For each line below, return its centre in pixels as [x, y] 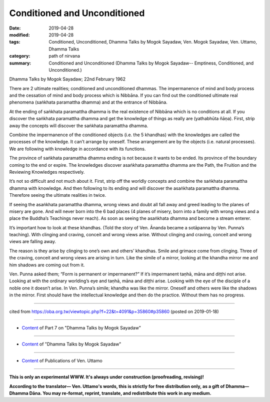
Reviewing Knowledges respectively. [47, 172]
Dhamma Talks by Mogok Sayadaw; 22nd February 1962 [67, 79]
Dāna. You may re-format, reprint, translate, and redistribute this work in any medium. [120, 393]
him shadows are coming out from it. [47, 265]
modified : [19, 35]
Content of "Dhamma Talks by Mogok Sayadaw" [71, 344]
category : [20, 56]
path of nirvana [64, 56]
